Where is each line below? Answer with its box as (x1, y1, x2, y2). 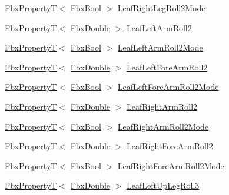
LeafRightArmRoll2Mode (117, 120, 209, 132)
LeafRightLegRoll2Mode (117, 2, 205, 14)
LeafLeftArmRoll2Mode (117, 41, 203, 53)
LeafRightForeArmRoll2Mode (117, 159, 224, 172)
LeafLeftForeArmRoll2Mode (117, 80, 219, 93)
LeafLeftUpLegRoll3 (127, 179, 200, 191)
